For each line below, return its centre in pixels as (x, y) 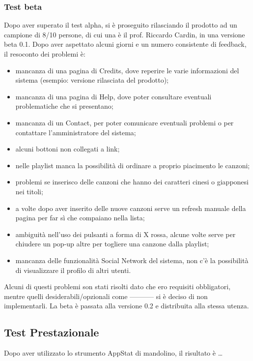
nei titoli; (29, 191)
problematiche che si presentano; (64, 106)
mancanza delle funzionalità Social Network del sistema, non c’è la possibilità (132, 260)
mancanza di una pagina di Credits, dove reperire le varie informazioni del (127, 70)
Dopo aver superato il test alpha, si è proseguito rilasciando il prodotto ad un (121, 25)
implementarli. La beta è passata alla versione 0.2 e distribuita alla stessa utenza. (126, 306)
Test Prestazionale (52, 332)
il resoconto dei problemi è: (45, 54)
